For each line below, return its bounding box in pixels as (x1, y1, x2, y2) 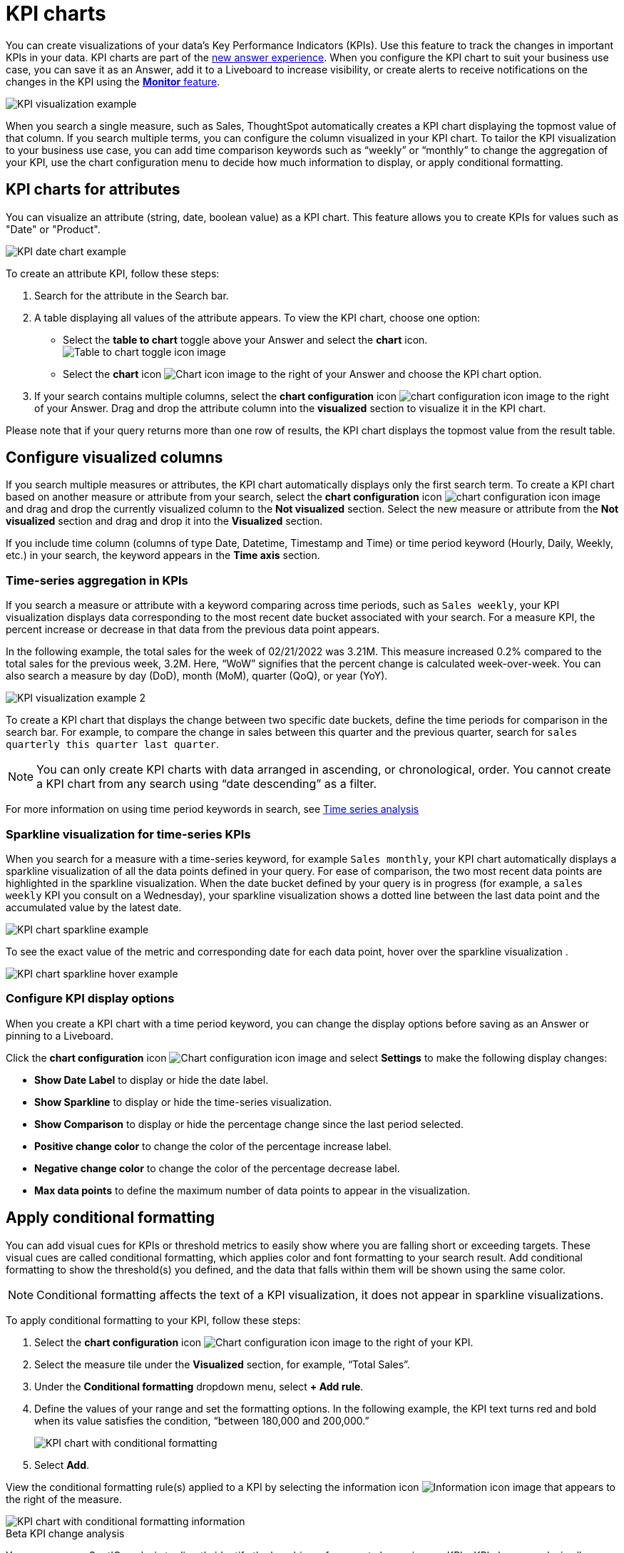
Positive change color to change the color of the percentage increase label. (34, 1139, 392, 1152)
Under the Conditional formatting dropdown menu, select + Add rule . (34, 1380, 364, 1393)
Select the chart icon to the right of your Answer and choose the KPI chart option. (63, 367, 542, 380)
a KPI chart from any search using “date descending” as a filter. (36, 776, 377, 791)
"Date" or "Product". (6, 222, 101, 235)
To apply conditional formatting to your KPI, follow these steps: (6, 1313, 301, 1326)
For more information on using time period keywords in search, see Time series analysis (6, 803, 419, 816)
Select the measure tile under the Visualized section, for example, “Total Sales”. (34, 1358, 410, 1370)
